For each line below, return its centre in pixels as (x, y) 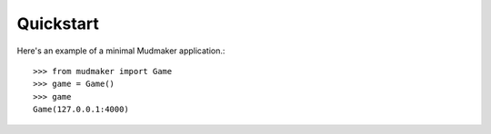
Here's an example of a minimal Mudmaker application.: (121, 51)
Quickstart (58, 24)
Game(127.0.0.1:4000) (81, 110)
